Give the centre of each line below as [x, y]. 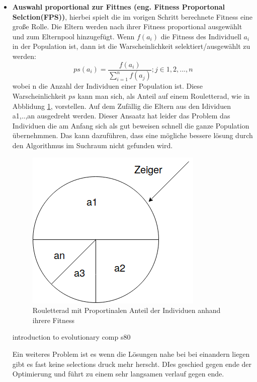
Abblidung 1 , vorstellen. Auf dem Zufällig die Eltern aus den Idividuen [121, 106]
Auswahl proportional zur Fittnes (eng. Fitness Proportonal [118, 7]
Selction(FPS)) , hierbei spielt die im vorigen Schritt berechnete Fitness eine [133, 16]
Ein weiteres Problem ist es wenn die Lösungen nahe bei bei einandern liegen [131, 354]
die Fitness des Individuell [201, 36]
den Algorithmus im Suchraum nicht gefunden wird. [93, 145]
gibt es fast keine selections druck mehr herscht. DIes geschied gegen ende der [132, 364]
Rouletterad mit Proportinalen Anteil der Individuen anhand [126, 310]
